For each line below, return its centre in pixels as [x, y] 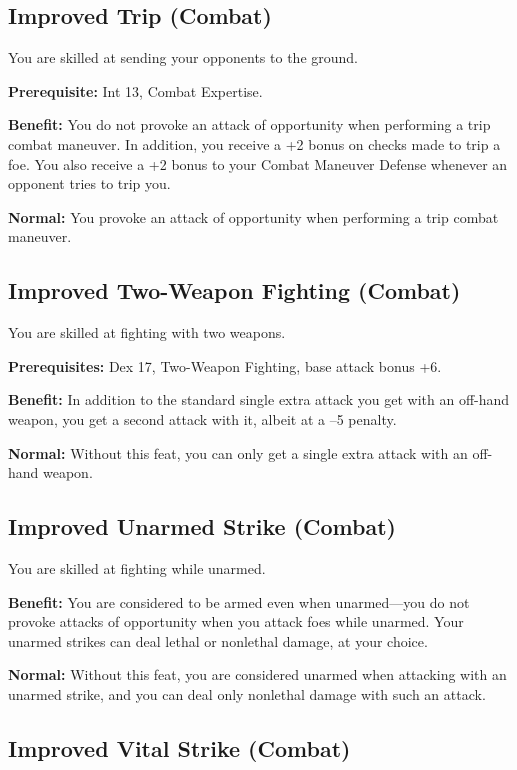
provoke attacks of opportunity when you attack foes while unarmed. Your [236, 621]
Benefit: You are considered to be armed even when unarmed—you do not [239, 601]
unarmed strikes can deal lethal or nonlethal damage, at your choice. [218, 640]
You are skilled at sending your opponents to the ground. [183, 57]
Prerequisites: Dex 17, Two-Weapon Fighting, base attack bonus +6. [225, 365]
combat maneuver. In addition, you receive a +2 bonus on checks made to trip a [254, 143]
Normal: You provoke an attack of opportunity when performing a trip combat [253, 216]
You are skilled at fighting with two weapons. [147, 332]
